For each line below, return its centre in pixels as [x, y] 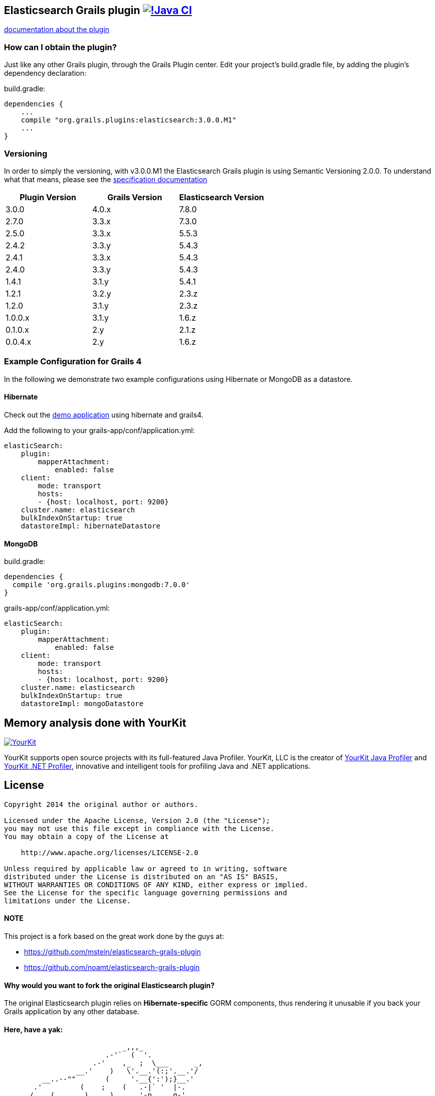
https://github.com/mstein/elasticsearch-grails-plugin [113, 952]
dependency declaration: [45, 73]
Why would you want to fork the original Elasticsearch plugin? [110, 985]
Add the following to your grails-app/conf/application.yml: [99, 430]
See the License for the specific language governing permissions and [146, 893]
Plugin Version [48, 197]
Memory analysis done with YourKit [95, 723]
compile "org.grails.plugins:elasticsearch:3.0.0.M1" [129, 120]
